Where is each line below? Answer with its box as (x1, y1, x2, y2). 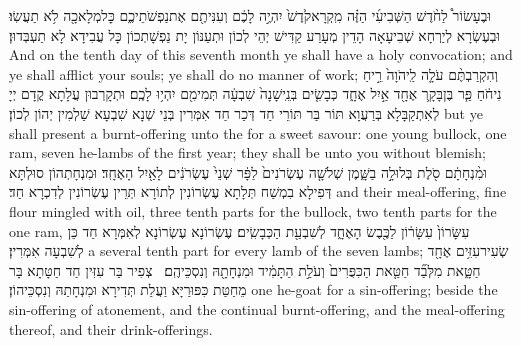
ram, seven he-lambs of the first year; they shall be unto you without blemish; (9, 142, 486, 163)
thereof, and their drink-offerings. (9, 318, 213, 339)
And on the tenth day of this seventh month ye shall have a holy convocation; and (9, 44, 513, 65)
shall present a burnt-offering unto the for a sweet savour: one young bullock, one (9, 122, 507, 143)
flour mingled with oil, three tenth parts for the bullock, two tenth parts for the (9, 200, 497, 221)
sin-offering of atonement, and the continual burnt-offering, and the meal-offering (9, 298, 505, 319)
